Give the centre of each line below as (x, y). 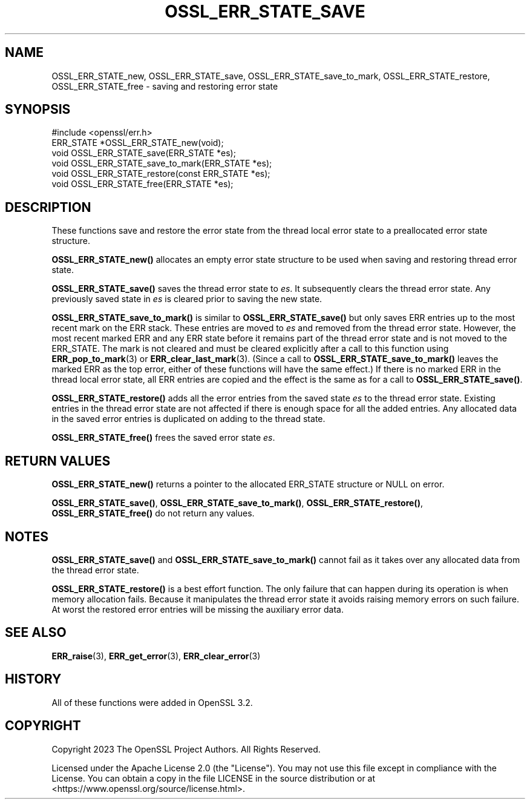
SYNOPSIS (38, 110)
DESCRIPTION (48, 207)
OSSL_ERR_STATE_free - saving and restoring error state (165, 86)
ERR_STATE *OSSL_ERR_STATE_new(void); (138, 143)
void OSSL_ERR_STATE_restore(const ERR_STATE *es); (161, 174)
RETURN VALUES (58, 461)
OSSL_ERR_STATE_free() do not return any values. (153, 513)
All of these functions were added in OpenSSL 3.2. (152, 702)
